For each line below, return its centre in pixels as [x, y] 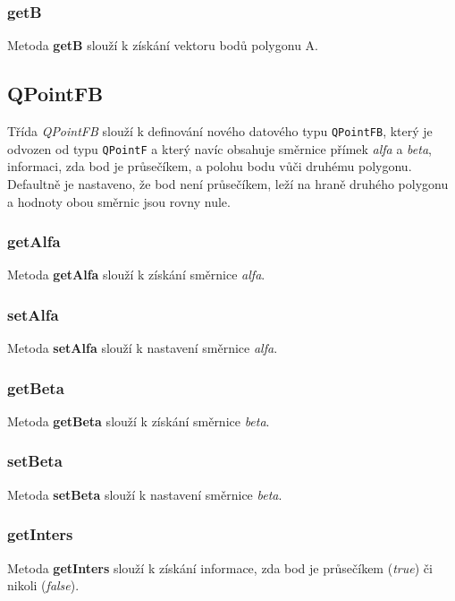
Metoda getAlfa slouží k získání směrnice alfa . [136, 275]
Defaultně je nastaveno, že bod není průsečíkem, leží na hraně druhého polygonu [228, 183]
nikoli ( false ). [43, 585]
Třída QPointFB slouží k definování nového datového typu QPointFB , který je [220, 131]
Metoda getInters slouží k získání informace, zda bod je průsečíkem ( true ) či [220, 567]
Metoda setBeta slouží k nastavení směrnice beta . [145, 494]
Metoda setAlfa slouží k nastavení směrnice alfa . [143, 348]
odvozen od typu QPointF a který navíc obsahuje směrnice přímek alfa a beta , [219, 148]
